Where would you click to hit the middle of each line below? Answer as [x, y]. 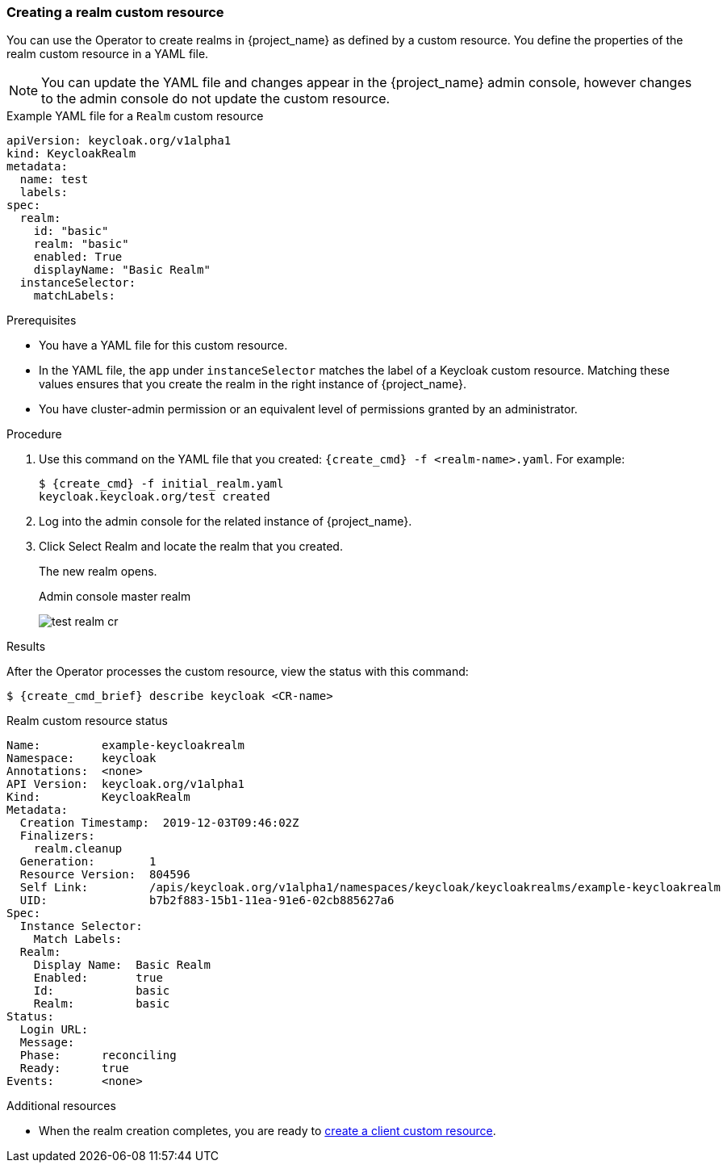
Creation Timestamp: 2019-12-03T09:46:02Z [159, 823]
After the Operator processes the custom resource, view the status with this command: [238, 672]
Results [26, 647]
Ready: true [74, 1068]
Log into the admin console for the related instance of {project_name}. [226, 522]
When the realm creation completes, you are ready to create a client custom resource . [267, 1131]
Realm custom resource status [87, 721]
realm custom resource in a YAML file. [108, 54]
